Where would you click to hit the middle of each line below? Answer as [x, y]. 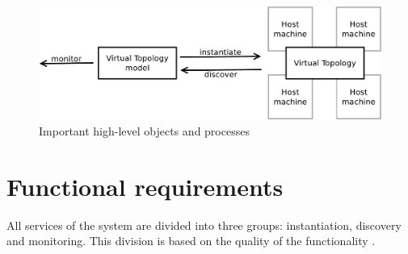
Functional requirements [145, 186]
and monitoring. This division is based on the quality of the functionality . [191, 241]
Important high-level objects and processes [144, 130]
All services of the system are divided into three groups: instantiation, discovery [204, 225]
